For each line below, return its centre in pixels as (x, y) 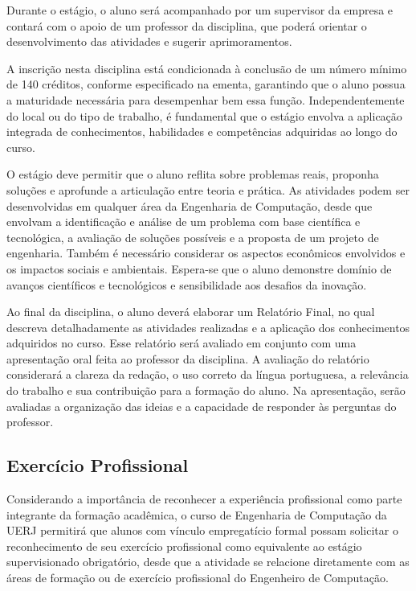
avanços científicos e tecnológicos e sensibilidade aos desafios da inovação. (187, 284)
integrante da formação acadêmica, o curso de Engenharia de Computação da (197, 514)
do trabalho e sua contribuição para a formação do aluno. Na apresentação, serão (206, 390)
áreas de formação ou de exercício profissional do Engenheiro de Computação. (198, 578)
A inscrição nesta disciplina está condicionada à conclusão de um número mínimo (207, 68)
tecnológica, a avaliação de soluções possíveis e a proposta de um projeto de (193, 237)
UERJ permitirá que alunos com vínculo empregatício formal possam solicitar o (202, 530)
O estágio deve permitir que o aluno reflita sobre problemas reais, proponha (193, 174)
